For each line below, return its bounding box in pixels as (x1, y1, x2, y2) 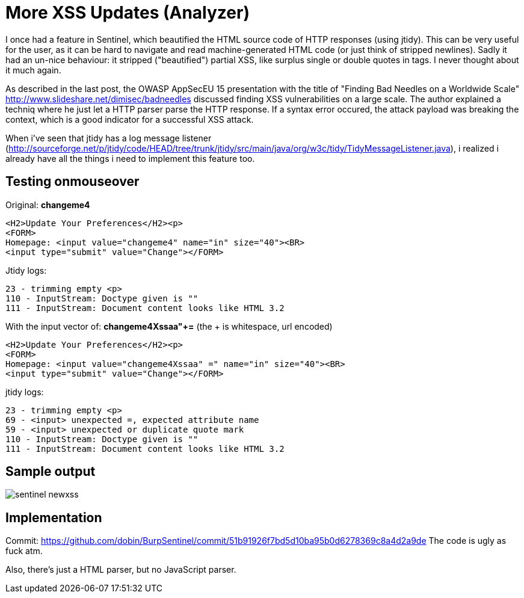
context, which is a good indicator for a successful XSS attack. (5, 114, 254, 125)
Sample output (5, 464, 96, 479)
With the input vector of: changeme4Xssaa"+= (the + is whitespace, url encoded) (5, 321, 333, 331)
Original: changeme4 (5, 199, 90, 210)
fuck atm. (5, 546, 43, 556)
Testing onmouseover (5, 174, 140, 190)
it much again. (5, 64, 61, 75)
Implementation (5, 510, 102, 525)
